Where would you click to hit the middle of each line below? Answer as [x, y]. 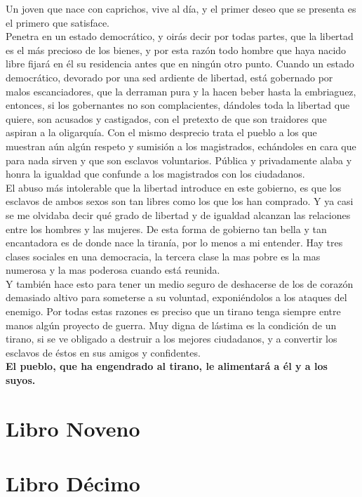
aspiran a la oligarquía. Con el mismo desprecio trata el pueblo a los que [161, 132]
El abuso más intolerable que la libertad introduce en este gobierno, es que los [174, 187]
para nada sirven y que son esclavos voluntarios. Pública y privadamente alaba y [179, 160]
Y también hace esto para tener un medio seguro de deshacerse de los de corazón [180, 283]
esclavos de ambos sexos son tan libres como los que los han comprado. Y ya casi [180, 201]
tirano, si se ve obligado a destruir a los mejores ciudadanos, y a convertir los [172, 339]
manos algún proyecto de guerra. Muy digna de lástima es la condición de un [171, 325]
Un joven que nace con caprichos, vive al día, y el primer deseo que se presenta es [181, 8]
